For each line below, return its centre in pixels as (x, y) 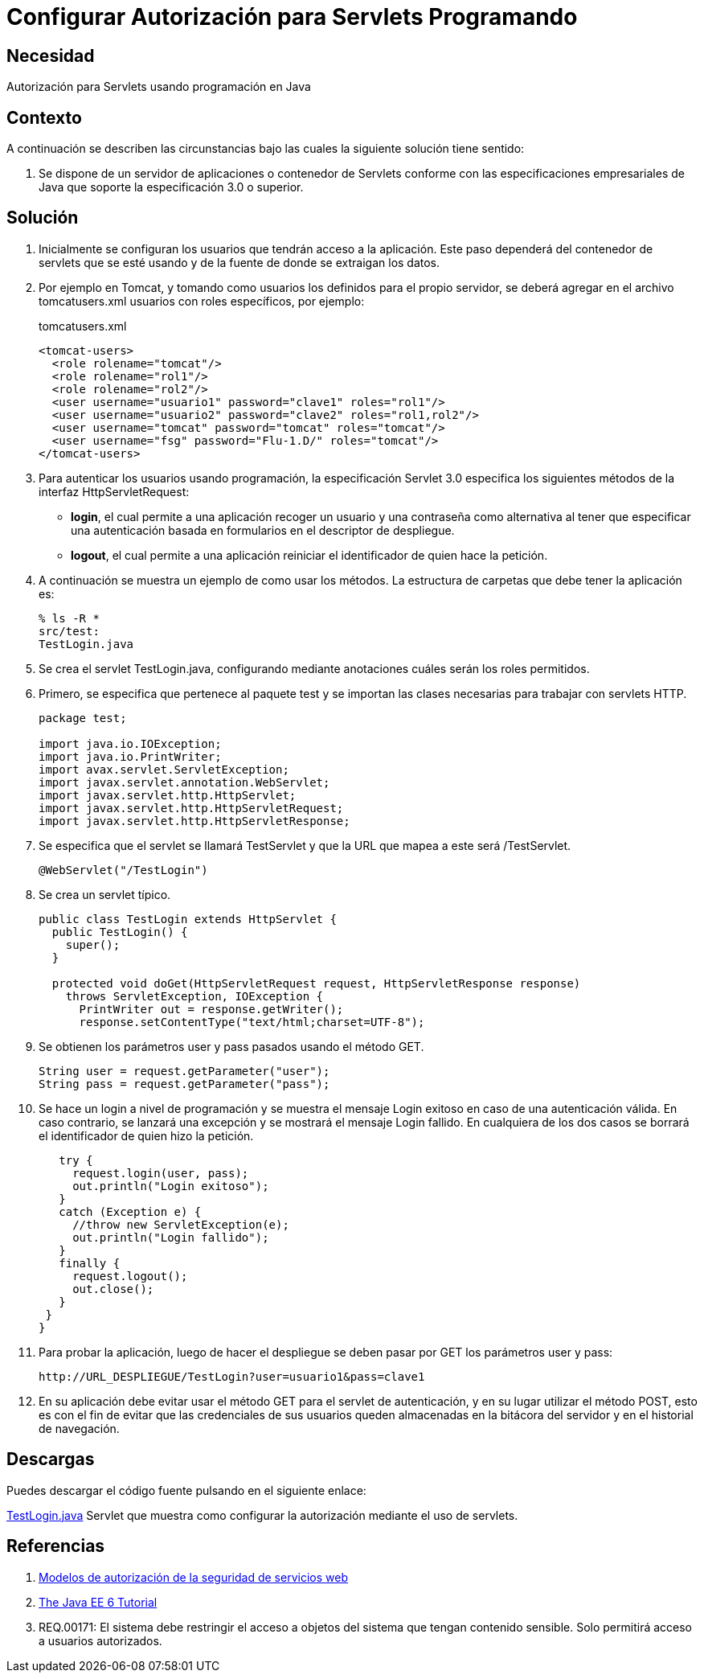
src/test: (69, 631)
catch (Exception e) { (130, 1211)
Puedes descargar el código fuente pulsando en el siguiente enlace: (186, 1490)
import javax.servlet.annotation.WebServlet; (184, 782)
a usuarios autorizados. (100, 1640)
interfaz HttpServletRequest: (114, 491)
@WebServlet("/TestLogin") (123, 870)
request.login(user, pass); (161, 1173)
